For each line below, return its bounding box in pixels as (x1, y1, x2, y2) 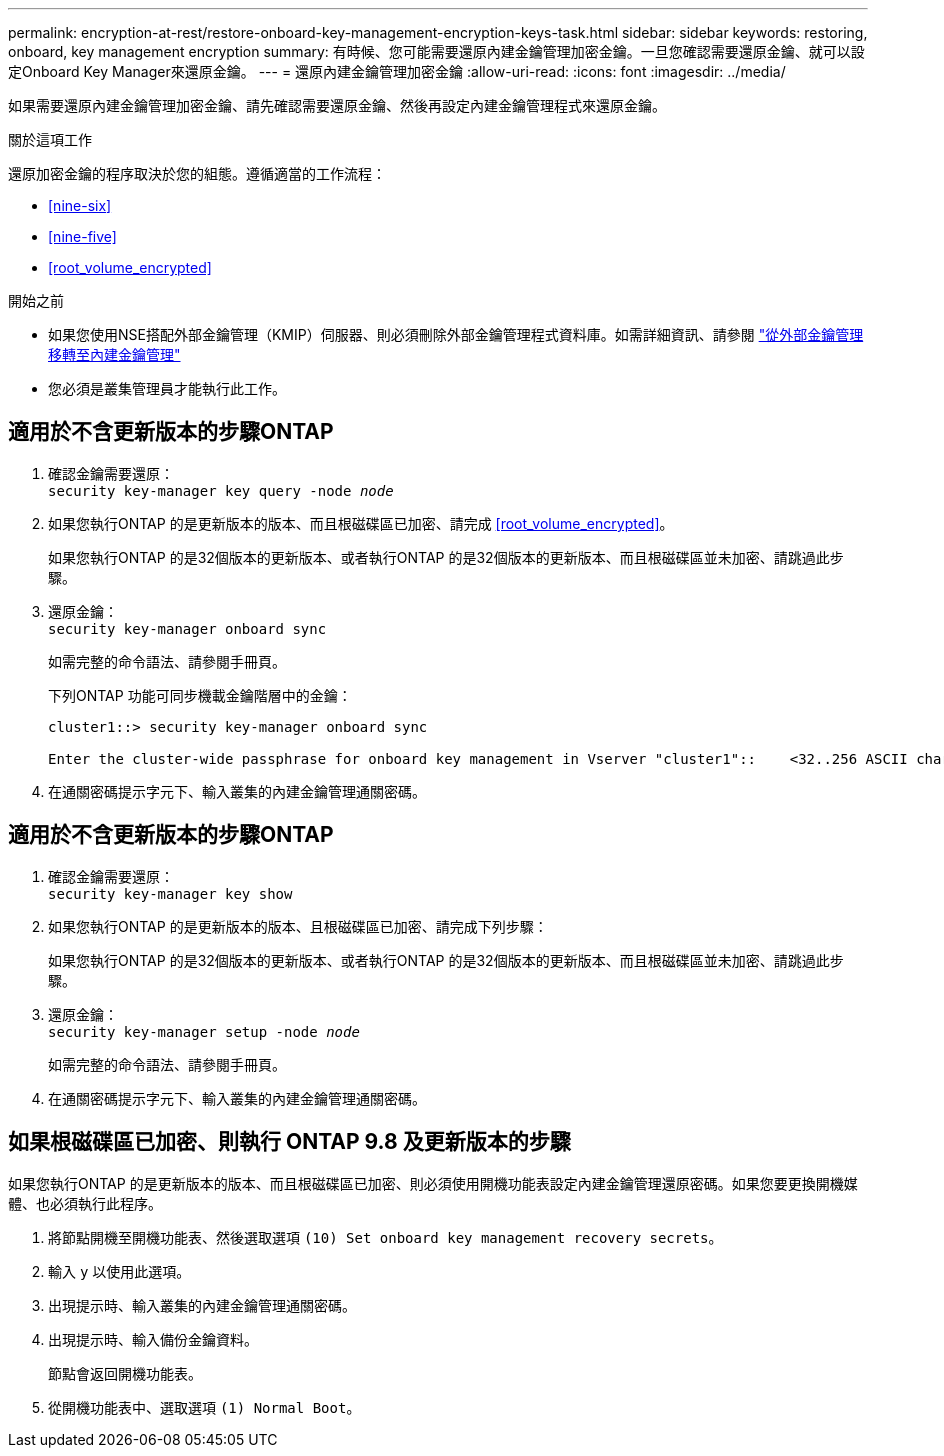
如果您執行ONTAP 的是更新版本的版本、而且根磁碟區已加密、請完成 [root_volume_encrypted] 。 (48, 514, 674, 532)
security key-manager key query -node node (48, 482, 394, 499)
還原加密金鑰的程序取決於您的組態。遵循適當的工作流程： (8, 165, 386, 182)
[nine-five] (48, 228, 117, 245)
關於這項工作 (8, 131, 92, 148)
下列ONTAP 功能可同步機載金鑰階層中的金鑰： (48, 686, 352, 704)
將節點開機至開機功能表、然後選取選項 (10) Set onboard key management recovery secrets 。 (48, 1228, 723, 1246)
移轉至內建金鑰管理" (48, 346, 181, 363)
